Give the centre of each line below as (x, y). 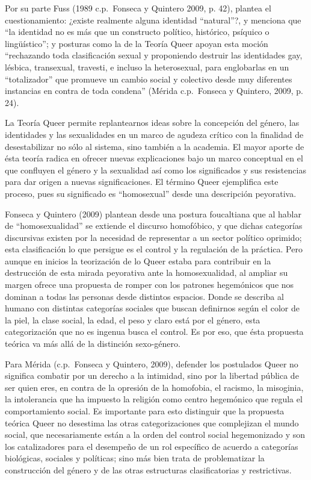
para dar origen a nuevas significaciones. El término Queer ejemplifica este (142, 182)
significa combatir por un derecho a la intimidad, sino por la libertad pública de (152, 376)
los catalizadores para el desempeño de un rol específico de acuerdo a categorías (152, 446)
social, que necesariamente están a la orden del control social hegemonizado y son (155, 435)
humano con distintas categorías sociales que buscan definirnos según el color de (152, 308)
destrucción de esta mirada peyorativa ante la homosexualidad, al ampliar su (146, 273)
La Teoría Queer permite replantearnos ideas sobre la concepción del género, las (152, 123)
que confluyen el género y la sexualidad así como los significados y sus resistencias (155, 170)
